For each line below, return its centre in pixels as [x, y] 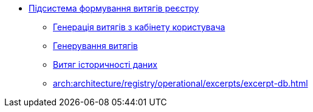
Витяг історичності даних [105, 64]
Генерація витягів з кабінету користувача [139, 27]
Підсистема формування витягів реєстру [114, 8]
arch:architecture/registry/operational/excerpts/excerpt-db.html [181, 83]
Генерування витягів [95, 46]
